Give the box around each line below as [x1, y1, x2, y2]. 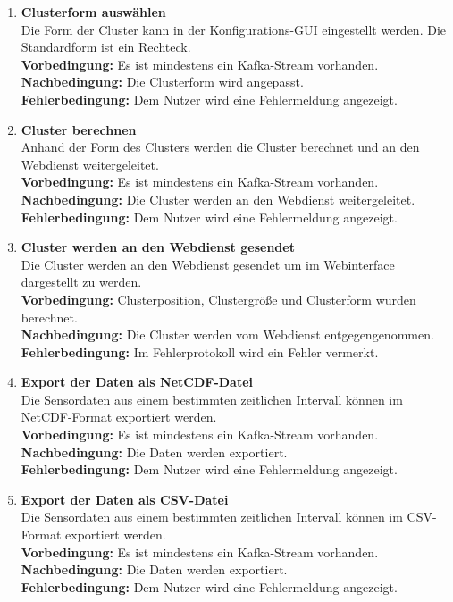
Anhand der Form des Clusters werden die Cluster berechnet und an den [21, 138, 420, 156]
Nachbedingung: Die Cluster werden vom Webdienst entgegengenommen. [21, 325, 434, 344]
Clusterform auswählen [21, 3, 166, 21]
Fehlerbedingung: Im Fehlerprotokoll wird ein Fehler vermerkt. [21, 342, 379, 361]
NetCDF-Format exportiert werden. [21, 407, 217, 426]
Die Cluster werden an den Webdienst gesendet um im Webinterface [21, 255, 395, 273]
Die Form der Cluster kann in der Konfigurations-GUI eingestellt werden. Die [21, 20, 447, 38]
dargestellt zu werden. [21, 272, 142, 291]
